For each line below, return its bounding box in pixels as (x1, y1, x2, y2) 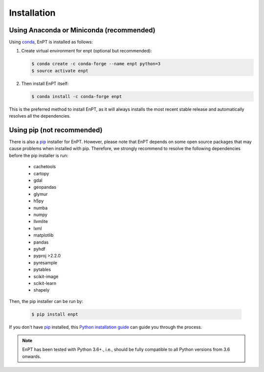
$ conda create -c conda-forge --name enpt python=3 (31, 61, 161, 67)
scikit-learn (33, 280, 56, 286)
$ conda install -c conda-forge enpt (31, 94, 122, 99)
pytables (33, 267, 51, 273)
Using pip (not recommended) (9, 125, 103, 134)
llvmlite (33, 219, 48, 224)
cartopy (33, 171, 49, 176)
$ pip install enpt (31, 311, 78, 317)
